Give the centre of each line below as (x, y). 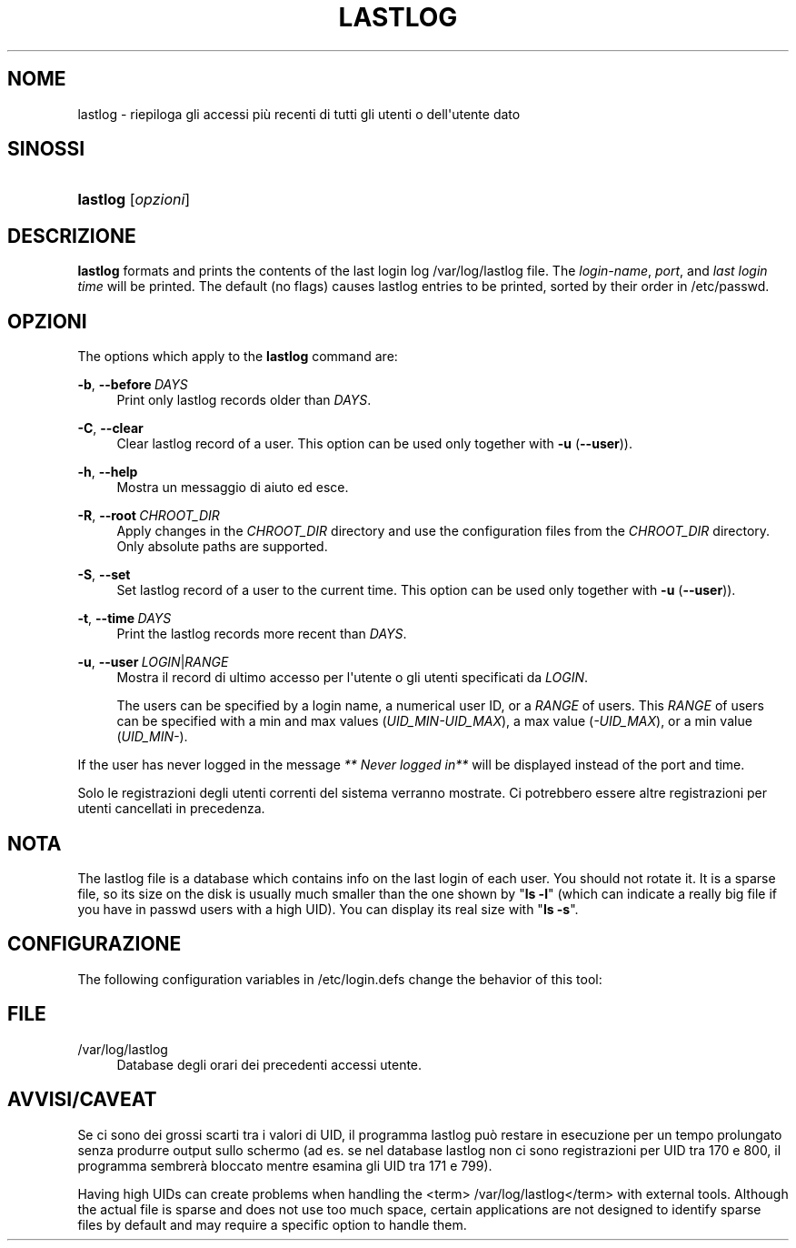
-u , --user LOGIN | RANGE (153, 662)
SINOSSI (46, 149)
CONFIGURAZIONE (95, 944)
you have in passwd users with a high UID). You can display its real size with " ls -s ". (328, 909)
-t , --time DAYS (124, 619)
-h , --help (108, 472)
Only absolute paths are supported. (222, 547)
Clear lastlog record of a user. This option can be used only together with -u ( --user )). (375, 444)
